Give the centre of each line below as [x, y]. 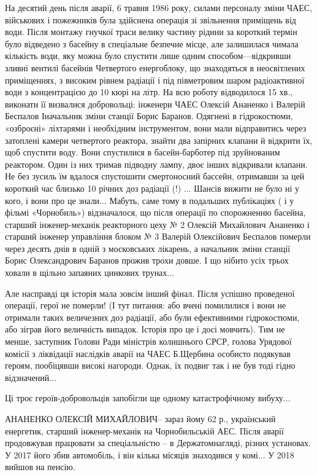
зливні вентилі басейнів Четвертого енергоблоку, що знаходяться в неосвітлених [155, 67]
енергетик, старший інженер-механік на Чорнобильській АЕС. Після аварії [144, 430]
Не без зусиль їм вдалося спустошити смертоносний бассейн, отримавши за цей [155, 176]
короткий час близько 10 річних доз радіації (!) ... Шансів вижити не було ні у [152, 188]
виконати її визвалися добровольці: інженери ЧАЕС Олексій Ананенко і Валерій [155, 104]
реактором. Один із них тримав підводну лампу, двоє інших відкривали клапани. [156, 164]
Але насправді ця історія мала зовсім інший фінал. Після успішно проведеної [150, 293]
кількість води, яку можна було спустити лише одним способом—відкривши [148, 56]
